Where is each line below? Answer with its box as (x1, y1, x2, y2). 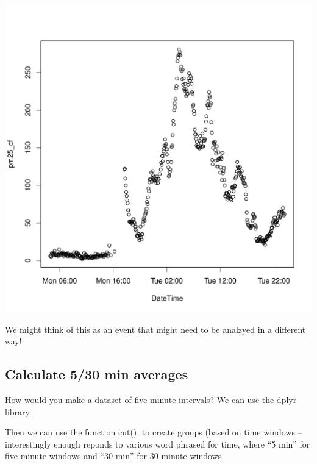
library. (5, 405, 32, 418)
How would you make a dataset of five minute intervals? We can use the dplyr (5, 393, 297, 405)
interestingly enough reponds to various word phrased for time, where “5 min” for (5, 437, 310, 450)
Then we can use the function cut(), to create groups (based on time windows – (5, 426, 302, 438)
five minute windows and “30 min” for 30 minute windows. (5, 449, 224, 462)
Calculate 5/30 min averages (5, 365, 188, 384)
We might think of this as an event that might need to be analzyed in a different (5, 323, 306, 335)
